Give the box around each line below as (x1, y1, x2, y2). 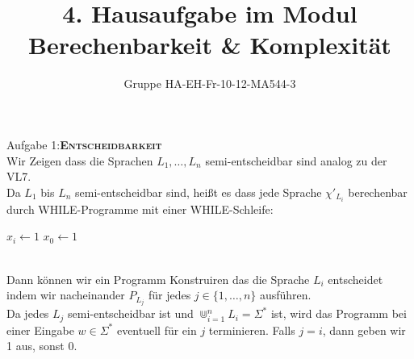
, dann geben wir (322, 321, 406, 338)
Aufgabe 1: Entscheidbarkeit (6, 136, 162, 152)
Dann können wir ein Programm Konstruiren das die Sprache (6, 270, 310, 287)
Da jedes (6, 305, 49, 322)
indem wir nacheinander (6, 286, 125, 303)
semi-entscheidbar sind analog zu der (205, 152, 387, 169)
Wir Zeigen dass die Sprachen (6, 152, 153, 169)
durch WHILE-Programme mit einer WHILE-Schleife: (6, 200, 274, 217)
